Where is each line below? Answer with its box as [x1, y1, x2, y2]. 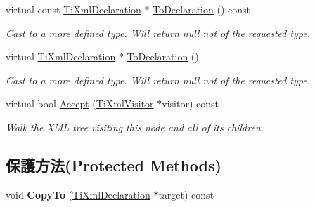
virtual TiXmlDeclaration [6, 49, 116, 64]
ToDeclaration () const [153, 2, 250, 16]
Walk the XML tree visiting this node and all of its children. [6, 119, 264, 134]
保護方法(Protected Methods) [6, 154, 221, 175]
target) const [158, 187, 214, 201]
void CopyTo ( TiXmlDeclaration [6, 187, 150, 201]
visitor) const [162, 96, 219, 111]
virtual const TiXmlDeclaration [6, 2, 141, 16]
